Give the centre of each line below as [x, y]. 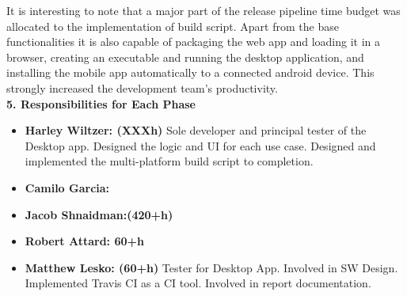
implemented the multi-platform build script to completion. [169, 161]
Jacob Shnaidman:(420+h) [99, 214]
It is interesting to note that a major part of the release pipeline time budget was [203, 10]
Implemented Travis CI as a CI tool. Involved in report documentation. [198, 283]
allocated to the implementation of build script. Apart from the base [173, 26]
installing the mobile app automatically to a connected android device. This [190, 72]
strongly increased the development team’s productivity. [142, 87]
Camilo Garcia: [67, 187]
